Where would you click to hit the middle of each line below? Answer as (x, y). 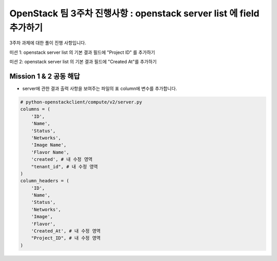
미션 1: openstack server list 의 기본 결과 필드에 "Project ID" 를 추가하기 (82, 52)
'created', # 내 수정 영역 (62, 159)
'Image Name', (49, 145)
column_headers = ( (45, 181)
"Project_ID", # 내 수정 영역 (66, 238)
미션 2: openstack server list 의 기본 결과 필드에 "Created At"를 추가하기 (83, 62)
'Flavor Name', (50, 152)
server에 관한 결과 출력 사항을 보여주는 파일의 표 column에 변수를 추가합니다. (100, 89)
